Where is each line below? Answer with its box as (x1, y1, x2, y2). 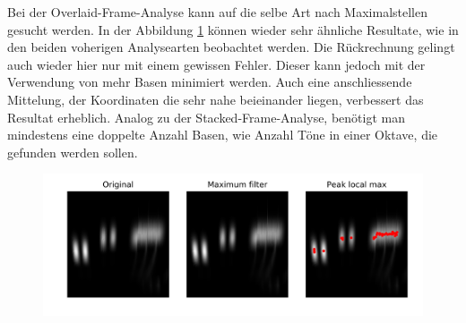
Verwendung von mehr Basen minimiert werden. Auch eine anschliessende (7, 72, 412, 91)
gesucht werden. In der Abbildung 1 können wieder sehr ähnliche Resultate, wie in (7, 20, 459, 38)
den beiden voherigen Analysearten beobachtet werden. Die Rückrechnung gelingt (7, 38, 455, 56)
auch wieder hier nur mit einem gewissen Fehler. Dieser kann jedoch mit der (7, 55, 426, 73)
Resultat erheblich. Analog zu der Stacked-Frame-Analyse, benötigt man (7, 107, 405, 126)
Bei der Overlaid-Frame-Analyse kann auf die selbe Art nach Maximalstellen (7, 3, 427, 21)
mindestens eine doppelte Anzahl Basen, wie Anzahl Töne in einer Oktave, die (7, 125, 438, 144)
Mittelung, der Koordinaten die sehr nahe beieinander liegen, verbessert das (7, 89, 424, 108)
